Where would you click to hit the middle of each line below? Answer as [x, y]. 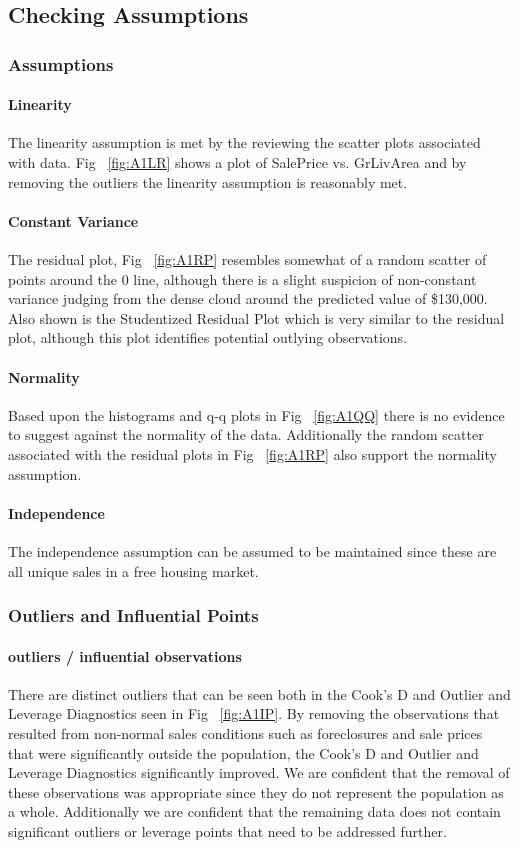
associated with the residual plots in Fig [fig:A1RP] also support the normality [252, 453]
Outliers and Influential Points [133, 615]
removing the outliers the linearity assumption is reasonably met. [208, 181]
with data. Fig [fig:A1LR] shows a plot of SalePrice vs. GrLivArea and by [237, 162]
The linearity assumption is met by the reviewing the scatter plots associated [244, 142]
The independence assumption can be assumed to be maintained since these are [252, 550]
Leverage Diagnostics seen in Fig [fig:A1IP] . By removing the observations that [254, 713]
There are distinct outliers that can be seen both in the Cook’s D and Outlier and [259, 693]
